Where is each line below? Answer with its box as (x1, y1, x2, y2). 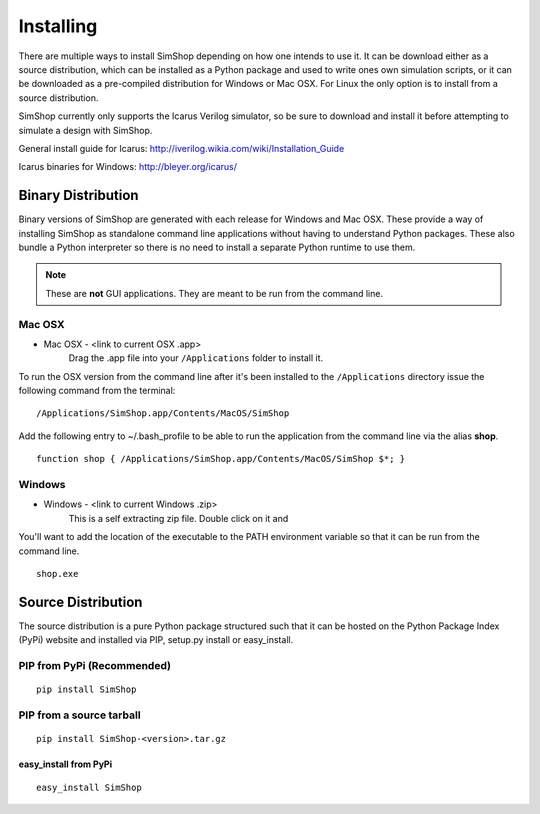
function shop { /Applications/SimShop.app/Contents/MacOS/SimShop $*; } (36, 453, 406, 465)
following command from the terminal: (18, 385, 176, 397)
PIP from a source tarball (18, 708, 141, 722)
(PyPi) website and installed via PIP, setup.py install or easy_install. (18, 634, 294, 646)
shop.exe (36, 568, 79, 579)
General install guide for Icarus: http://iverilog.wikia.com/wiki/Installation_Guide (18, 142, 345, 154)
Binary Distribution (18, 187, 139, 204)
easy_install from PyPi (18, 758, 113, 770)
